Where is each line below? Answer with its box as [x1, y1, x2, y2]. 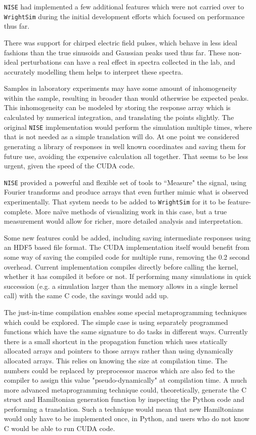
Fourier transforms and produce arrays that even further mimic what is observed [4, 187, 249, 197]
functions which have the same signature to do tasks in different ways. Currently [4, 326, 248, 337]
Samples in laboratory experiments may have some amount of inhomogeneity [4, 83, 237, 93]
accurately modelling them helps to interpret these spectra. [4, 66, 183, 77]
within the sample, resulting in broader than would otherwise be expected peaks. [4, 92, 249, 103]
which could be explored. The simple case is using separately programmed [4, 316, 228, 327]
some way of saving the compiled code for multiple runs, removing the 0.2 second [4, 251, 250, 262]
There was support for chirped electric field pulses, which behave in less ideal [4, 37, 237, 47]
